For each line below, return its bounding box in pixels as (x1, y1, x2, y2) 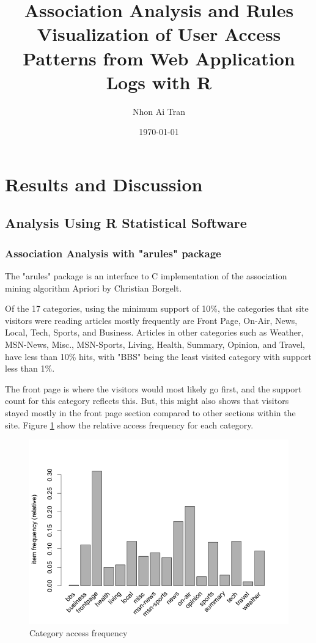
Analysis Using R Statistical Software (5, 213, 247, 232)
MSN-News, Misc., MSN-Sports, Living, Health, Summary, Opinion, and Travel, (5, 338, 306, 351)
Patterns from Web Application (23, 45, 295, 70)
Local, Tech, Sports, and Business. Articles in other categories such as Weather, (5, 326, 304, 339)
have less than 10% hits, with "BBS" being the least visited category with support (5, 350, 312, 362)
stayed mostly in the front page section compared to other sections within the (5, 406, 296, 419)
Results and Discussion (5, 171, 203, 196)
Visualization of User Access (37, 21, 281, 46)
